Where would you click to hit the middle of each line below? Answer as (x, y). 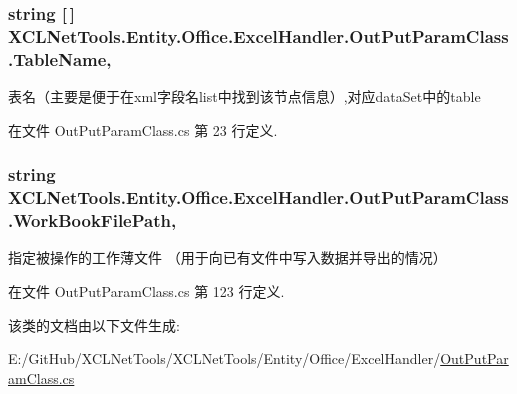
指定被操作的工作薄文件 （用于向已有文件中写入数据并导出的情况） (227, 257)
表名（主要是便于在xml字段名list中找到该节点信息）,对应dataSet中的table (244, 96)
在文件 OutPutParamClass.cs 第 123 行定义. (146, 290)
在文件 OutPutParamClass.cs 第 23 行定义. (143, 129)
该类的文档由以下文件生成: (94, 324)
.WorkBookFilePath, (92, 220)
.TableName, (60, 58)
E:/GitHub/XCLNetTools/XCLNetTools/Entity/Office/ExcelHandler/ (224, 358)
